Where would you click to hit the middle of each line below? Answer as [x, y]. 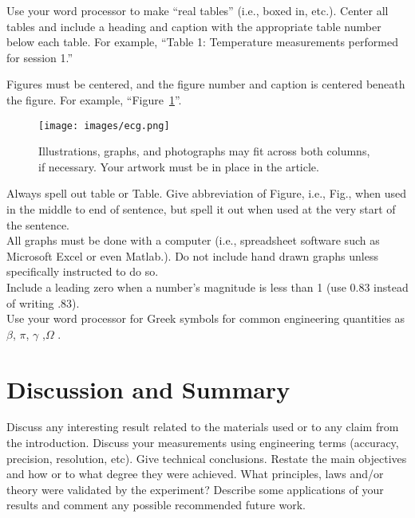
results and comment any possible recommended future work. [156, 505]
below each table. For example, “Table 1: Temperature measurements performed [202, 42]
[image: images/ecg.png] [104, 126]
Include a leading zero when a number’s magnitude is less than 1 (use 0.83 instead [207, 286]
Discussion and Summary [148, 388]
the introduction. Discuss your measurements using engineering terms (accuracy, [203, 443]
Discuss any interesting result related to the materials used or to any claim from [203, 427]
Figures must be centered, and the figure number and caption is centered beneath [206, 84]
